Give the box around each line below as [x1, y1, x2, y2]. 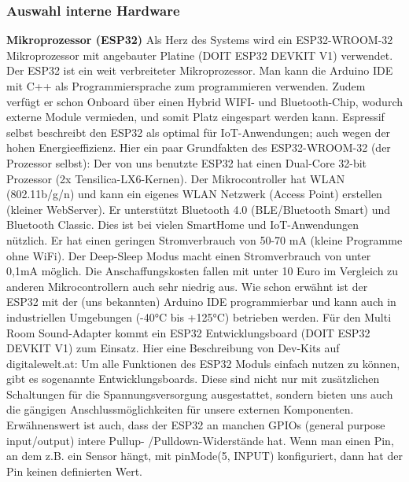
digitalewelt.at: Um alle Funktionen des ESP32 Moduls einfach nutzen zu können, [6, 355, 400, 371]
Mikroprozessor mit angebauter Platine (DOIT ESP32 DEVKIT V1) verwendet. [6, 46, 393, 63]
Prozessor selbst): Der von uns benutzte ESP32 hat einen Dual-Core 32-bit [6, 154, 367, 171]
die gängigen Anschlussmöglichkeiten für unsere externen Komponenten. [6, 401, 354, 418]
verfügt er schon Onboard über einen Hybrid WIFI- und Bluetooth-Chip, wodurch [6, 93, 403, 109]
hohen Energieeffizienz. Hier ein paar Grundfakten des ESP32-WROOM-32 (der [6, 139, 391, 156]
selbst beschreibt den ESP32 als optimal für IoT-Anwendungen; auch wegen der [6, 123, 391, 140]
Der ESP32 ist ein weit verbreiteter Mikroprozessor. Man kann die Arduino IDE [6, 62, 393, 79]
